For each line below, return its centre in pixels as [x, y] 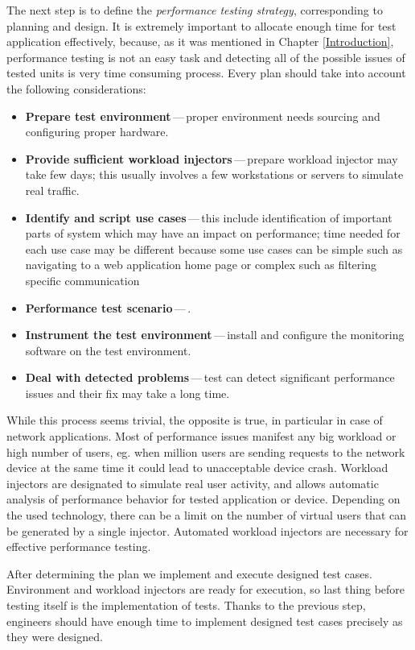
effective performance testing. [79, 546]
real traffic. [52, 190]
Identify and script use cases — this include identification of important [209, 217]
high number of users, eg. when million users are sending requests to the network [206, 451]
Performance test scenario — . [108, 307]
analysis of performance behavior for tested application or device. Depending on [203, 499]
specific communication [82, 280]
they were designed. [55, 637]
